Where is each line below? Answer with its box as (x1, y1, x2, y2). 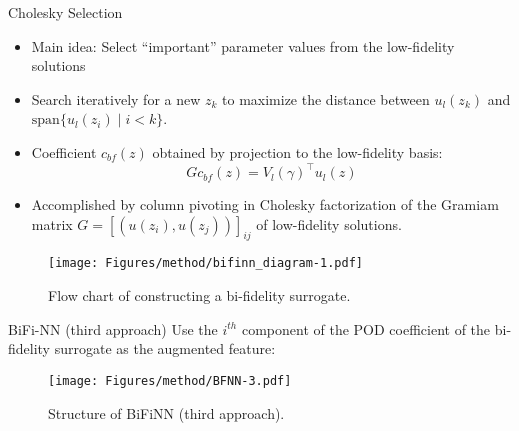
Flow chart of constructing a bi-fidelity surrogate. (48, 285, 351, 306)
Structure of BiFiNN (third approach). (48, 402, 285, 423)
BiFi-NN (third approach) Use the (8, 318, 218, 339)
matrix (31, 213, 73, 234)
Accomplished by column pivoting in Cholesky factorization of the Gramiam (31, 194, 499, 215)
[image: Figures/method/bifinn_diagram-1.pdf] (48, 256, 363, 271)
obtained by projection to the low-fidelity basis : (152, 141, 443, 162)
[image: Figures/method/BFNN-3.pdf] (48, 373, 292, 388)
